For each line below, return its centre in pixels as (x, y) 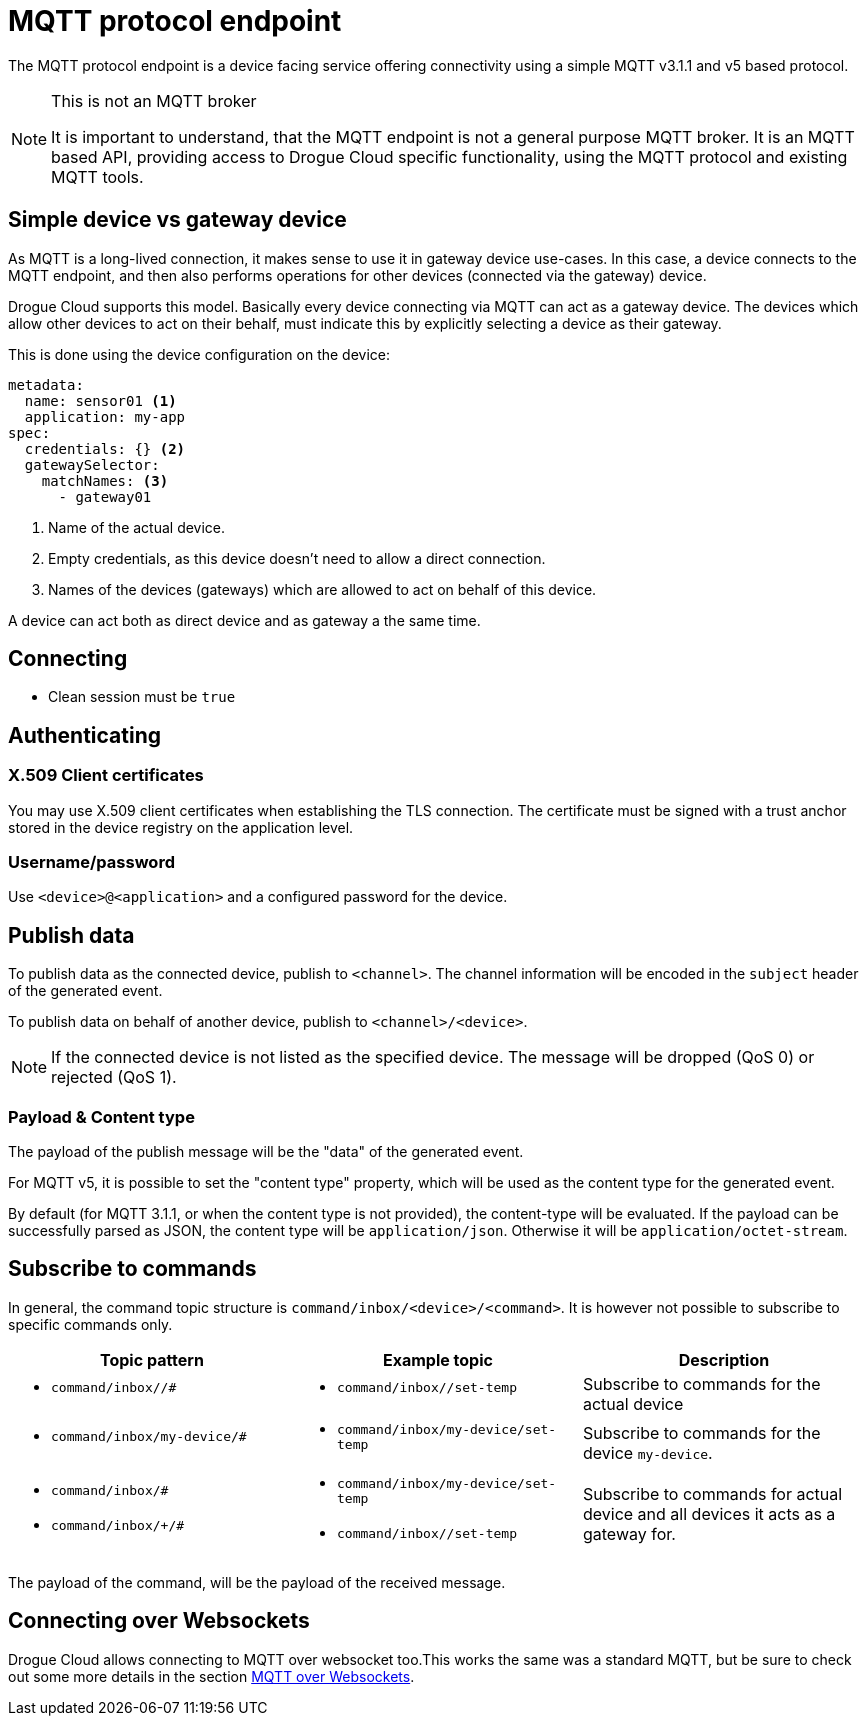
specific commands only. (90, 1324)
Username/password (91, 862)
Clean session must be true (142, 697)
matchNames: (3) (105, 480)
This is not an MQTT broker (154, 100)
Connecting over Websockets (159, 1621)
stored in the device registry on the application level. (181, 827)
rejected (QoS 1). (114, 1077)
